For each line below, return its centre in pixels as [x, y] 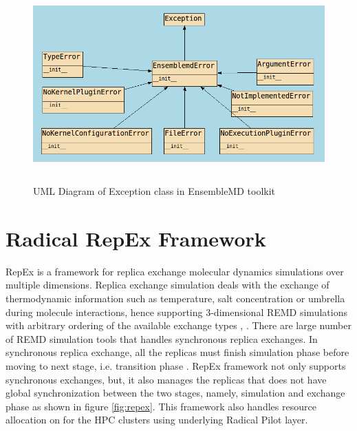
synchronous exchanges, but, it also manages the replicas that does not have [166, 379]
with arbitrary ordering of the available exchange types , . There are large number [178, 325]
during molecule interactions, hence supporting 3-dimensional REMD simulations [176, 312]
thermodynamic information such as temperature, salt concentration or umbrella [175, 298]
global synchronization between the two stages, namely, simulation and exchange [175, 393]
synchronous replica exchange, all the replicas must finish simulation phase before [177, 352]
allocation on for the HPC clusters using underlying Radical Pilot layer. [157, 420]
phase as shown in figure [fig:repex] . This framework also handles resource [161, 406]
